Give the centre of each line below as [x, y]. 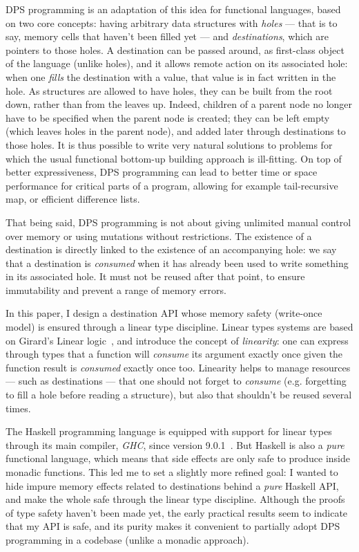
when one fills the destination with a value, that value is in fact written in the [171, 76]
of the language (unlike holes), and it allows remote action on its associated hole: [177, 63]
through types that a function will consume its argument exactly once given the [174, 354]
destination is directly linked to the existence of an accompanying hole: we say [171, 249]
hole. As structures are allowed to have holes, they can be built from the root [169, 90]
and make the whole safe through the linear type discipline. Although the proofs [175, 499]
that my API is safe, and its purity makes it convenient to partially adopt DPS [173, 526]
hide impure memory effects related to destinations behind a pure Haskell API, [172, 485]
